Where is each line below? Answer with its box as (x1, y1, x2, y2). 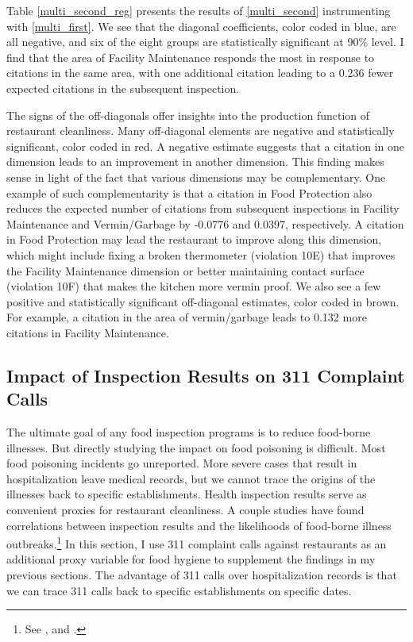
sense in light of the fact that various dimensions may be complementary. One (6, 168, 386, 185)
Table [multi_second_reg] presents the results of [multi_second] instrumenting (6, 2, 391, 18)
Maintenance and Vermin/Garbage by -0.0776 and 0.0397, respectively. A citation (6, 215, 404, 232)
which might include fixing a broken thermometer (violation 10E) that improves (6, 246, 396, 263)
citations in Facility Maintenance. (6, 324, 169, 340)
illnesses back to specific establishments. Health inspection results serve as (6, 486, 367, 502)
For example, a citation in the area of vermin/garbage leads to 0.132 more (6, 309, 367, 325)
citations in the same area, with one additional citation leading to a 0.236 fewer (6, 64, 394, 81)
